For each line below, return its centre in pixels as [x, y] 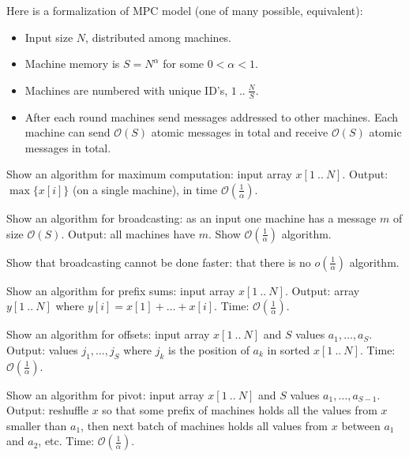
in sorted [289, 349]
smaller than [37, 425]
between [361, 425]
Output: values [42, 349]
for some [184, 64]
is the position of [209, 349]
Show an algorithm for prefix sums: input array [121, 290]
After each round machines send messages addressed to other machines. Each [212, 116]
